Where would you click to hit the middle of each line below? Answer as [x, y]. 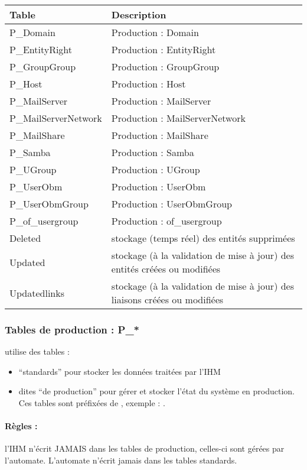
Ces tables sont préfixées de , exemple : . [92, 403]
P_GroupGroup [43, 67]
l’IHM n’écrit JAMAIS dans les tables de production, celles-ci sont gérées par [145, 448]
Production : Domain [155, 32]
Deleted [25, 238]
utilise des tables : [37, 351]
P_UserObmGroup [49, 204]
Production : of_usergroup [166, 221]
